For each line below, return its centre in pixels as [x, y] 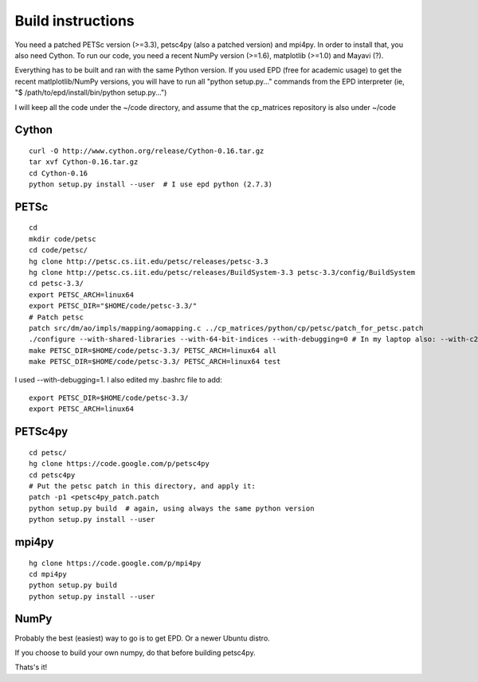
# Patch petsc [56, 317]
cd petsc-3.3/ [56, 284]
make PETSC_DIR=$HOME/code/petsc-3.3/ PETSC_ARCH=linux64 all [153, 350]
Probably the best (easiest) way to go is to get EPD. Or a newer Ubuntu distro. [142, 638]
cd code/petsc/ [59, 250]
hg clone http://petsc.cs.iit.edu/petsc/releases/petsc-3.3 [149, 261]
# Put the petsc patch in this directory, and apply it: [143, 486]
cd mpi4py [48, 574]
